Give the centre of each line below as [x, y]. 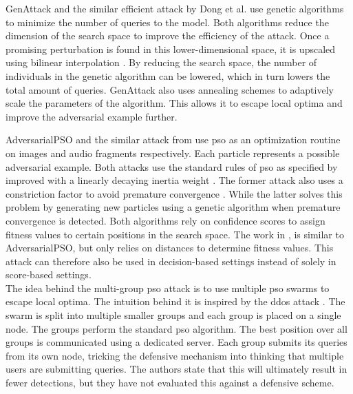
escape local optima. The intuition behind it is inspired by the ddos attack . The [175, 301]
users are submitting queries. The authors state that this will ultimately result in [176, 369]
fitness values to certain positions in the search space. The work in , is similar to [175, 234]
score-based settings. [49, 274]
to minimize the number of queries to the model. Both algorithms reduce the [167, 22]
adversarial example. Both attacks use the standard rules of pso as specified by [172, 166]
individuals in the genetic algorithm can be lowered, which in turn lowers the [168, 75]
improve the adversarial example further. [92, 116]
